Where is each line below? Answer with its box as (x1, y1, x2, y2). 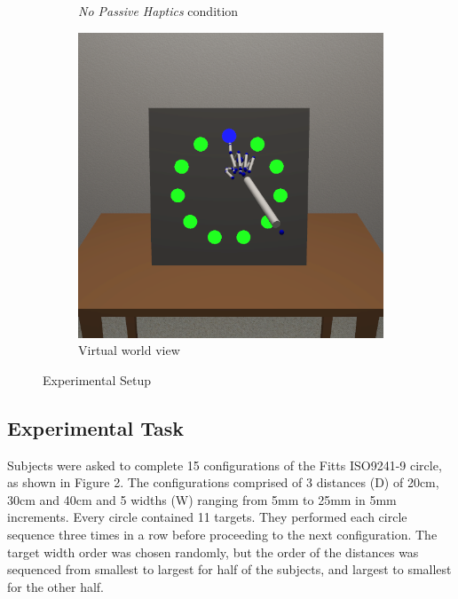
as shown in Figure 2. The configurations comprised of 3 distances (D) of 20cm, (7, 473, 439, 492)
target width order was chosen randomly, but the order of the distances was (7, 542, 419, 561)
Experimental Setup (43, 370, 151, 389)
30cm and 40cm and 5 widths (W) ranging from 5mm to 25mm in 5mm (7, 490, 397, 508)
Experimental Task (7, 414, 185, 441)
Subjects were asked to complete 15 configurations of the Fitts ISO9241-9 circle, (7, 455, 442, 474)
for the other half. (7, 577, 104, 595)
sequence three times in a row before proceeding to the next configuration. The (7, 524, 438, 543)
